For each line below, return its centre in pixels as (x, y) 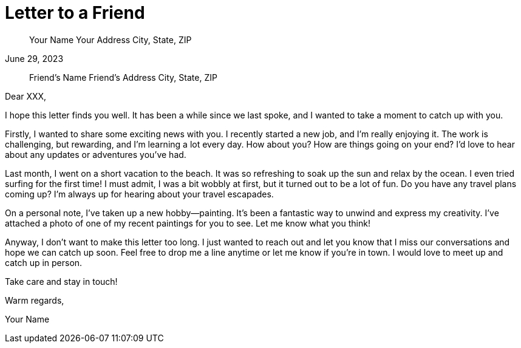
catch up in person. (44, 262)
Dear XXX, (26, 96)
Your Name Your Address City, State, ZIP (111, 39)
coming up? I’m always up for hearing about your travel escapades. (139, 194)
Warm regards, (35, 300)
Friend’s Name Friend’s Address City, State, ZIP (123, 77)
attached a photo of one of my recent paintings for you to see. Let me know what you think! (188, 223)
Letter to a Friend (75, 13)
